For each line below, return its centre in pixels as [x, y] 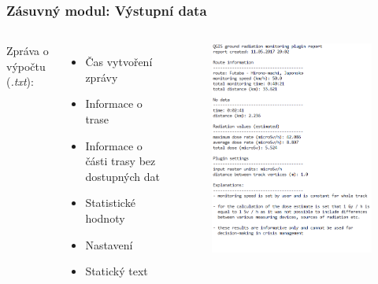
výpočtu [26, 66]
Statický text [117, 271]
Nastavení [109, 244]
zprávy [102, 77]
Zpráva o [28, 51]
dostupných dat [122, 176]
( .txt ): [20, 81]
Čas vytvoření [119, 62]
